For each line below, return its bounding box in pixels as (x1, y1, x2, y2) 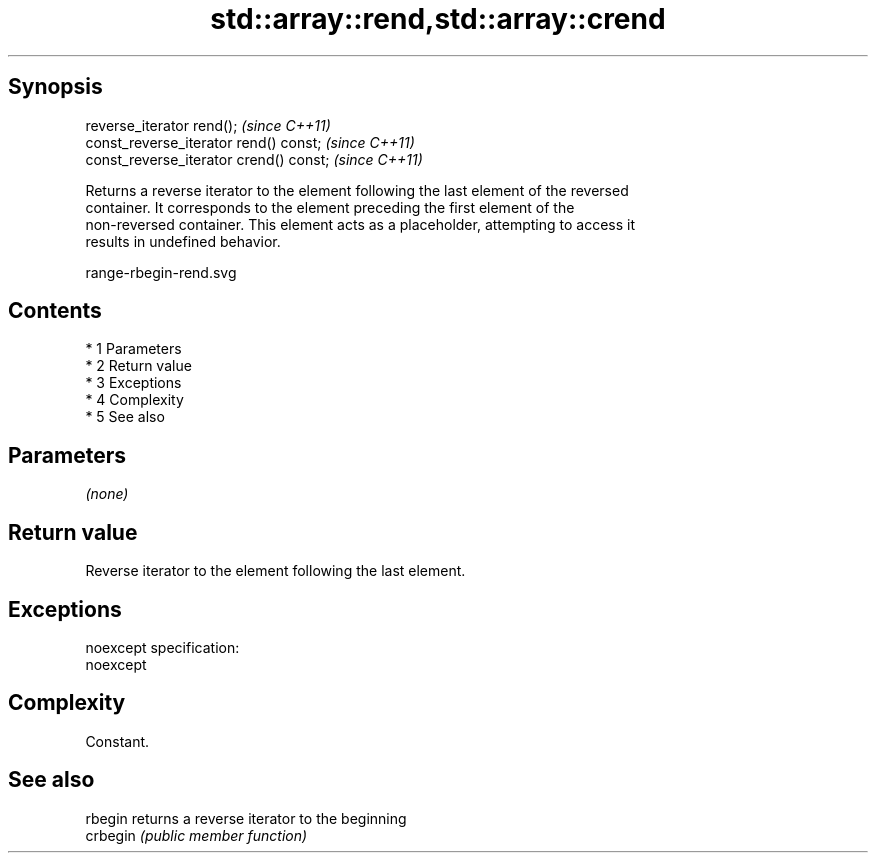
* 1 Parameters (85, 340, 182, 358)
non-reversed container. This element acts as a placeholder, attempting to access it (85, 215, 636, 233)
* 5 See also (85, 408, 165, 426)
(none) (85, 485, 129, 503)
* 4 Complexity (85, 391, 184, 409)
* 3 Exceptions (85, 374, 182, 392)
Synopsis (8, 74, 103, 100)
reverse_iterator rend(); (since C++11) (85, 116, 331, 134)
